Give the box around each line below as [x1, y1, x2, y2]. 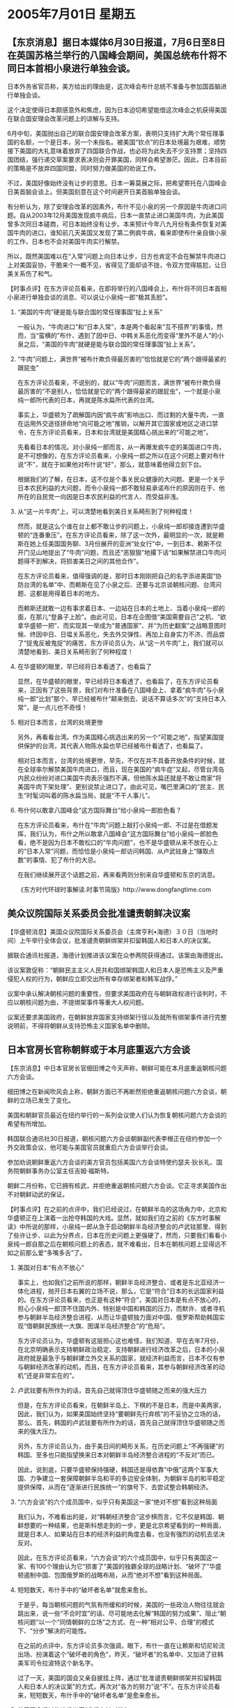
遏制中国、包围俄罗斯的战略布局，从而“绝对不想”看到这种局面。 [23, 1571, 207, 1579]
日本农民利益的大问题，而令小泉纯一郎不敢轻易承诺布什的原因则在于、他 [17, 484, 225, 492]
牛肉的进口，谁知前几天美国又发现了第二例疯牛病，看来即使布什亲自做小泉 [13, 229, 227, 237]
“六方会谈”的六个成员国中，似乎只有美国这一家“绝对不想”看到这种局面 [17, 1498, 218, 1506]
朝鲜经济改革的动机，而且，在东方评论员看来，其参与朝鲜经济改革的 [23, 1362, 219, 1371]
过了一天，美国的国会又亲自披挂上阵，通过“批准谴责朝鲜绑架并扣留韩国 [17, 1673, 221, 1682]
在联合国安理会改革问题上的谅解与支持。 [7, 114, 123, 123]
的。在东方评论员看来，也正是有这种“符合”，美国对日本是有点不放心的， [17, 1295, 225, 1304]
